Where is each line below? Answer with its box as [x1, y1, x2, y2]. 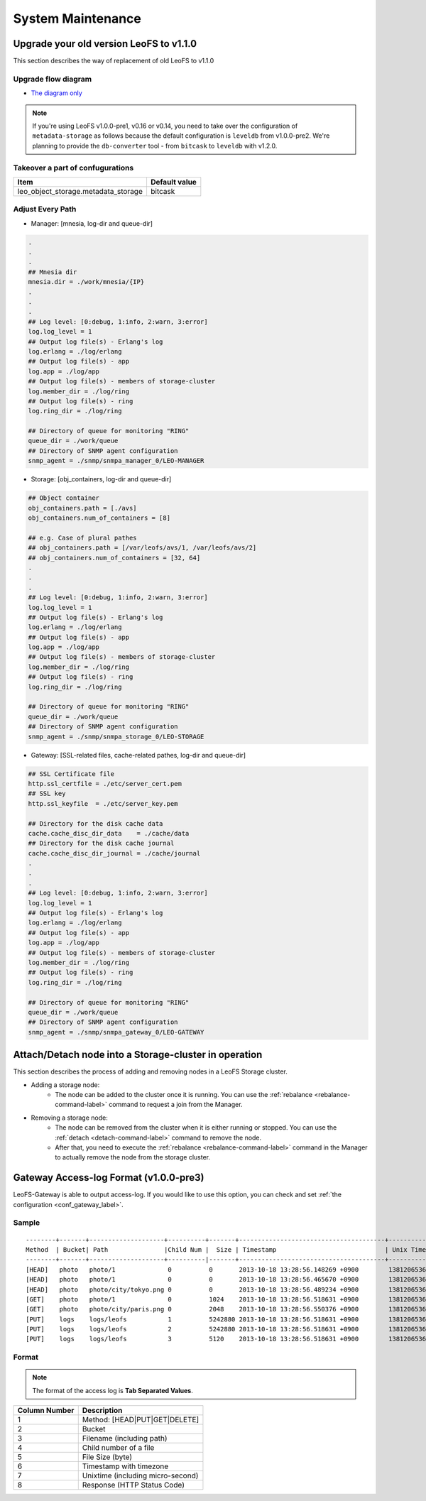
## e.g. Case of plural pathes [28, 533, 138, 542]
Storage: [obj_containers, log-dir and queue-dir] [31, 475, 172, 484]
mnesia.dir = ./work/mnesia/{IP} [28, 278, 145, 286]
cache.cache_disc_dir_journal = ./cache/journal [28, 849, 201, 857]
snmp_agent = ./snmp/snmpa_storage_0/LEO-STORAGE [28, 732, 204, 741]
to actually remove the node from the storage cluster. [55, 1153, 211, 1162]
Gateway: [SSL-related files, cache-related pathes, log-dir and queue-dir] [31, 750, 246, 759]
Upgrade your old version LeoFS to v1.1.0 [13, 38, 197, 50]
